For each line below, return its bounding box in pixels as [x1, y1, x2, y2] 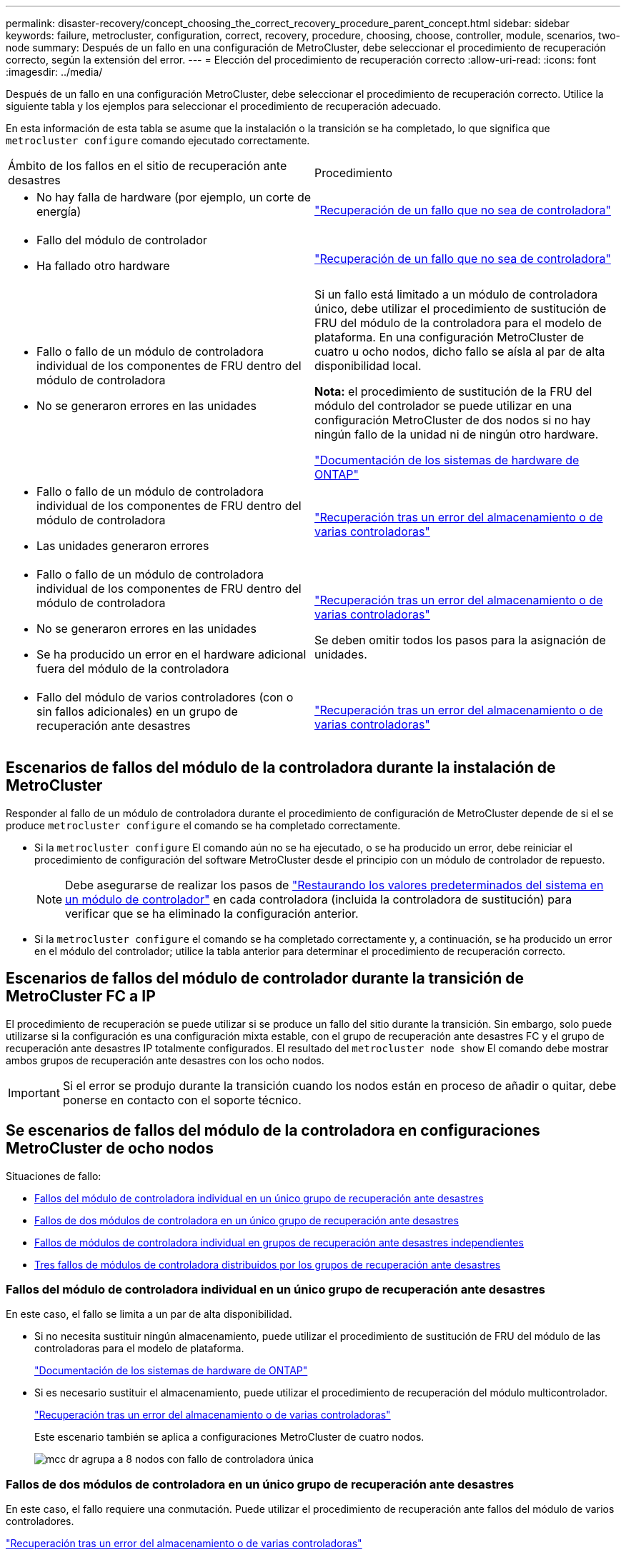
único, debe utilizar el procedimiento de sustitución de [314, 301, 607, 316]
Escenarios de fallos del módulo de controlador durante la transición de [6, 969, 524, 988]
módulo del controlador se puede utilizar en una [314, 399, 572, 413]
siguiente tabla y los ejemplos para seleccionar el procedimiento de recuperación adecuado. [6, 100, 441, 112]
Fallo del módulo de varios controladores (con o [36, 690, 294, 704]
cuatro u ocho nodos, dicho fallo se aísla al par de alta [314, 344, 605, 359]
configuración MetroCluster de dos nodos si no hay [314, 413, 591, 427]
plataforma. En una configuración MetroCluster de [314, 330, 585, 344]
